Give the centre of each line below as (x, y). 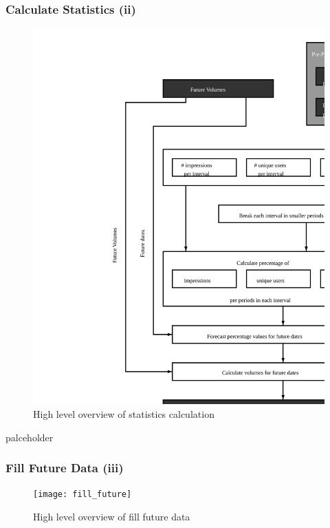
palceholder (30, 437)
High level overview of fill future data (112, 516)
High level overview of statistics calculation (124, 413)
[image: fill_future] (82, 495)
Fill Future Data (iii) (65, 468)
